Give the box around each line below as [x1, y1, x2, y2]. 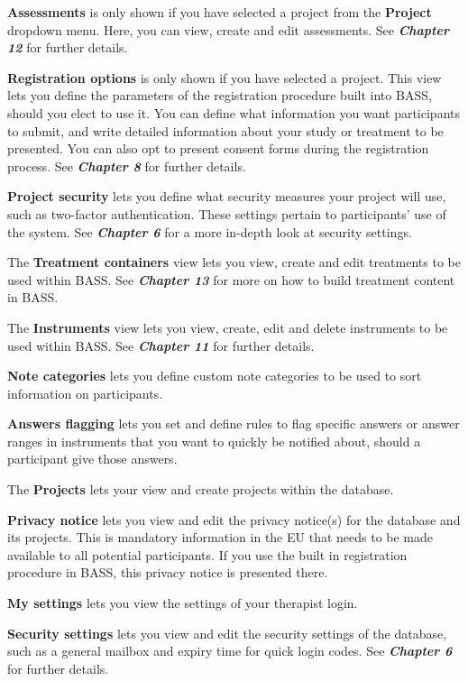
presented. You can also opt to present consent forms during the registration [7, 139, 429, 158]
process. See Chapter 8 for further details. [7, 156, 246, 175]
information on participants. [7, 383, 163, 402]
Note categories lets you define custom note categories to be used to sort [7, 366, 422, 385]
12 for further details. [7, 38, 128, 57]
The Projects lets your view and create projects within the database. [7, 480, 394, 499]
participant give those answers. [7, 449, 178, 468]
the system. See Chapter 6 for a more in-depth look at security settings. [7, 222, 412, 241]
